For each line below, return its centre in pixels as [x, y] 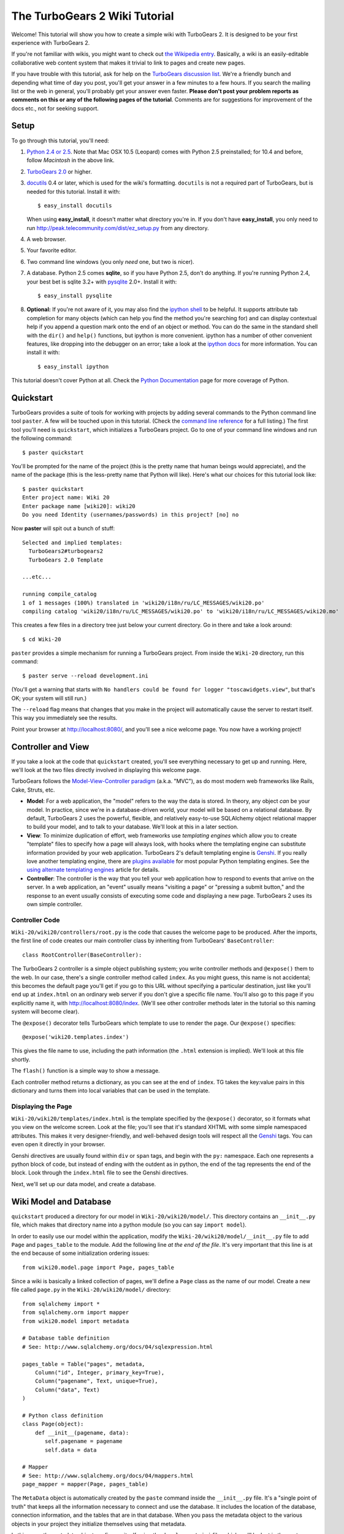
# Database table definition [66, 1338]
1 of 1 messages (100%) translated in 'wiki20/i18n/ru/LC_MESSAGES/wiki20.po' [143, 603]
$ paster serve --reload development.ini [85, 676]
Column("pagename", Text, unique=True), [97, 1381]
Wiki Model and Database [61, 1202]
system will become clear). [45, 1012]
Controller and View [50, 746]
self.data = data [71, 1450]
